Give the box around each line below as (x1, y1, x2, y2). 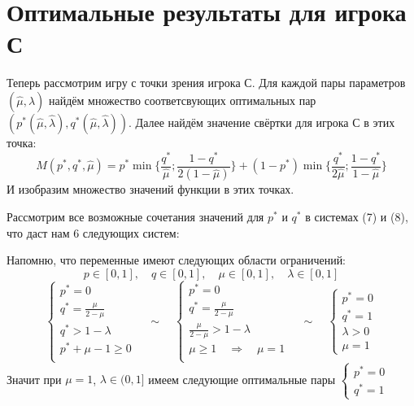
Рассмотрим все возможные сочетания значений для (7, 208, 264, 225)
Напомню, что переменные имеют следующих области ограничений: (7, 251, 346, 268)
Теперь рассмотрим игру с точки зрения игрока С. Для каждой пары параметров (7, 74, 406, 91)
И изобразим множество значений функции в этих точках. (7, 181, 294, 198)
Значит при (7, 370, 62, 387)
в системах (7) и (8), (305, 208, 408, 225)
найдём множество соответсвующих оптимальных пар (48, 91, 316, 108)
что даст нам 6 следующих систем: (7, 224, 180, 241)
